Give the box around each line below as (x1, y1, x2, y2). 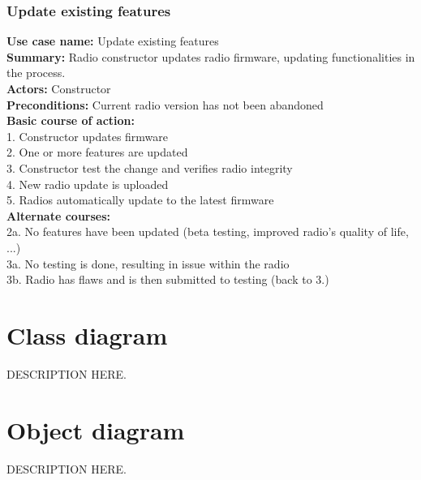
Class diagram (6, 318, 168, 351)
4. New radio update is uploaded (6, 175, 169, 192)
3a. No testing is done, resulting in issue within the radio (6, 255, 290, 272)
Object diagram (6, 413, 185, 446)
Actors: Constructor (6, 80, 111, 96)
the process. (6, 64, 66, 81)
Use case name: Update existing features (6, 32, 219, 49)
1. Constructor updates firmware (6, 127, 169, 144)
